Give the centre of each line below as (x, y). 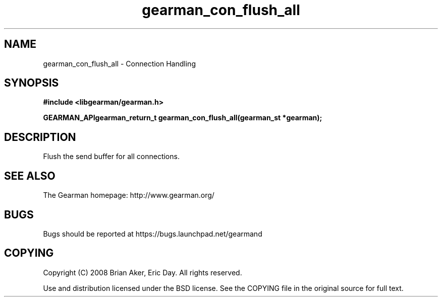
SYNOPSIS (32, 83)
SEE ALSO (30, 176)
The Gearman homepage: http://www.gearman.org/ (129, 195)
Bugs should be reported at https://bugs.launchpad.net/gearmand (153, 234)
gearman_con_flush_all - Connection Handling (119, 63)
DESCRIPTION (40, 137)
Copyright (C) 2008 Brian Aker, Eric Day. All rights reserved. (143, 272)
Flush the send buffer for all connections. (111, 157)
